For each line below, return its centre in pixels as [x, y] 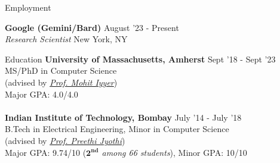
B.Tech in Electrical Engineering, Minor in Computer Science [117, 129]
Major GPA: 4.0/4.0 [41, 94]
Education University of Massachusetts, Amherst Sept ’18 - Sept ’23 [140, 59]
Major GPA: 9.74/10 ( [46, 152]
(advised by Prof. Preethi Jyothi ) [65, 140]
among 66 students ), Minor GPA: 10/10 [174, 152]
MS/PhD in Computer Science [61, 70]
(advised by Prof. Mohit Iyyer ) [61, 82]
